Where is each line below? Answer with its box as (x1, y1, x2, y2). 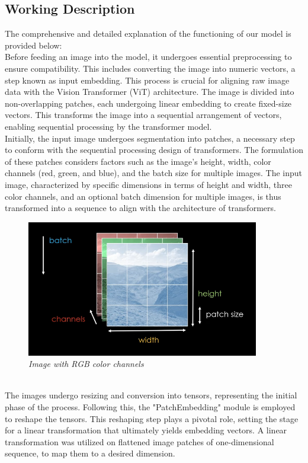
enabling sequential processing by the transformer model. (5, 120, 212, 132)
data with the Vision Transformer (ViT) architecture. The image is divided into (5, 85, 294, 98)
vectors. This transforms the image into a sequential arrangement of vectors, (5, 108, 282, 121)
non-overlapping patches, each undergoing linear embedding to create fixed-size (5, 97, 292, 109)
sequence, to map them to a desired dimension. (5, 447, 175, 459)
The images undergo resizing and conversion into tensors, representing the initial (5, 389, 297, 401)
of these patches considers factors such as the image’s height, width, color (5, 155, 271, 167)
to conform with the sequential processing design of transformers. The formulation (5, 143, 303, 156)
